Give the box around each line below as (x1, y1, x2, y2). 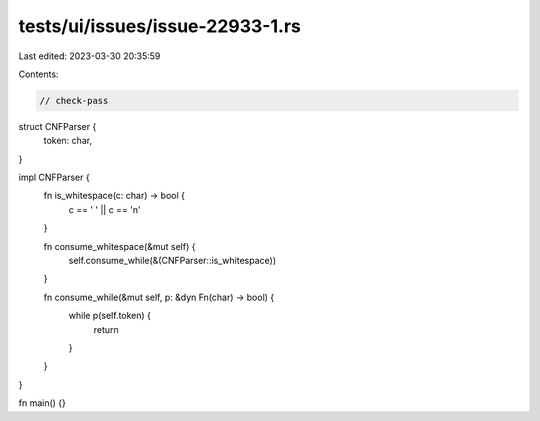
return (93, 323, 119, 335)
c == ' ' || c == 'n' (68, 203, 141, 215)
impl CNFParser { (18, 171, 90, 184)
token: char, (43, 135, 93, 147)
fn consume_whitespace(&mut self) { (43, 240, 196, 252)
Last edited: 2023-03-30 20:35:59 (18, 50, 161, 62)
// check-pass (39, 95, 109, 106)
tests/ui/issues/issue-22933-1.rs (18, 15, 302, 37)
